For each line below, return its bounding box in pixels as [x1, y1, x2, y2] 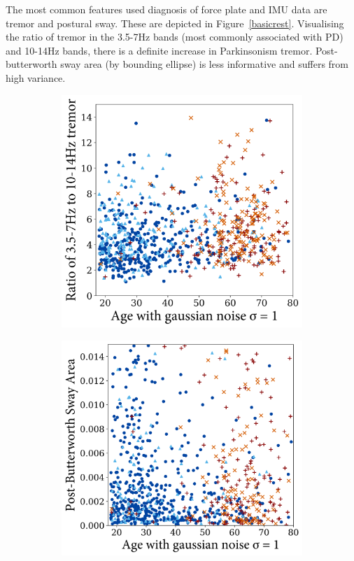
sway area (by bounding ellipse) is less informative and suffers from [60, 57, 348, 71]
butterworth [6, 57, 57, 71]
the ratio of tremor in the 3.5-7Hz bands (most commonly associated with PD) [6, 29, 344, 44]
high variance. [6, 70, 66, 85]
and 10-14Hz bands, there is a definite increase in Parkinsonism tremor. [6, 43, 313, 57]
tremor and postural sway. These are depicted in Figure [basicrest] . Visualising [6, 15, 344, 30]
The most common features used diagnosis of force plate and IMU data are [6, 2, 327, 16]
